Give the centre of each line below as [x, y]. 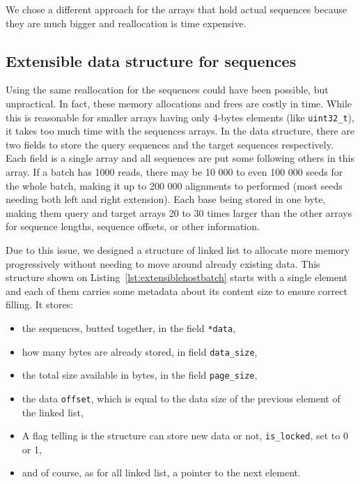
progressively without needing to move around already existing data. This [163, 263]
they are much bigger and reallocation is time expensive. [126, 23]
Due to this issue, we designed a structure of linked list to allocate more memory [178, 249]
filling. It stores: [40, 304]
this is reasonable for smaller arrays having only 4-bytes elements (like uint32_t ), [180, 117]
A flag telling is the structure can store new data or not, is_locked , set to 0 [185, 436]
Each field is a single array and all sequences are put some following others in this [180, 158]
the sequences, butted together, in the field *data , [129, 327]
